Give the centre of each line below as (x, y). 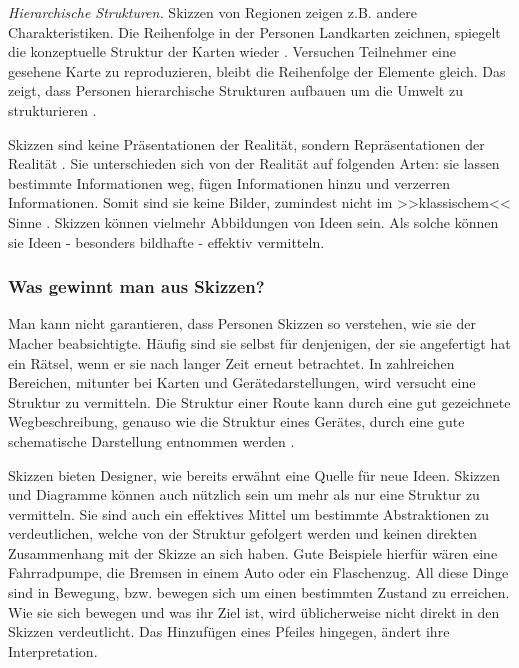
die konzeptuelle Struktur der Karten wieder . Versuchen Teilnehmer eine (232, 51)
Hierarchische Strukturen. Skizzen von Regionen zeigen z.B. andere (212, 12)
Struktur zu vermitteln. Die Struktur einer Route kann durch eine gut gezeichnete (259, 401)
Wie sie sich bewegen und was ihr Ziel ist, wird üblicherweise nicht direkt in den (254, 611)
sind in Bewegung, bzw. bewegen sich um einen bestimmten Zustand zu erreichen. (259, 592)
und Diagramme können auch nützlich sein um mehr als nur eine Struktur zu (244, 494)
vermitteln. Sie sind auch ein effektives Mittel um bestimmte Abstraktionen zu (249, 513)
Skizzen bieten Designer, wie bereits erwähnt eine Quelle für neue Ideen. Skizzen (254, 474)
